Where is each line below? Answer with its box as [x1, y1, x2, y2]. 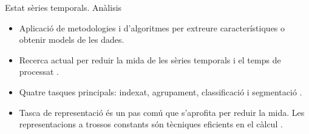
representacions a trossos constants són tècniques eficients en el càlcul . [19, 118, 283, 130]
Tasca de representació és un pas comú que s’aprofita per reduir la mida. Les [19, 106, 305, 118]
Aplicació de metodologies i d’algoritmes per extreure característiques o [19, 21, 285, 34]
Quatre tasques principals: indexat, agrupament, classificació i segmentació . [19, 85, 302, 98]
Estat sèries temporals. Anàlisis [5, 1, 122, 13]
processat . [19, 65, 59, 78]
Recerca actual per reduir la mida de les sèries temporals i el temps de [19, 53, 281, 66]
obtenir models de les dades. [19, 33, 124, 46]
